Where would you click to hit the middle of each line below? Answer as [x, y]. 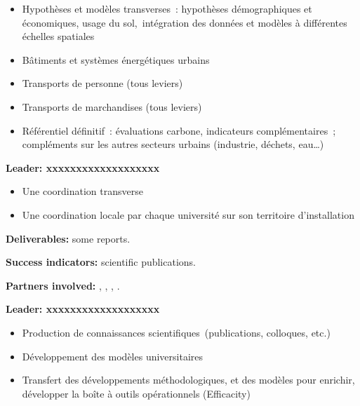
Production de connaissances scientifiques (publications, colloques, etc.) [176, 332]
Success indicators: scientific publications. [101, 262]
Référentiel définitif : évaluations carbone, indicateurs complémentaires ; [179, 130]
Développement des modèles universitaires [113, 356]
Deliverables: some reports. [68, 238]
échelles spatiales [58, 36]
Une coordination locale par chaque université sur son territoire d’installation [188, 214]
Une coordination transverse [82, 191]
